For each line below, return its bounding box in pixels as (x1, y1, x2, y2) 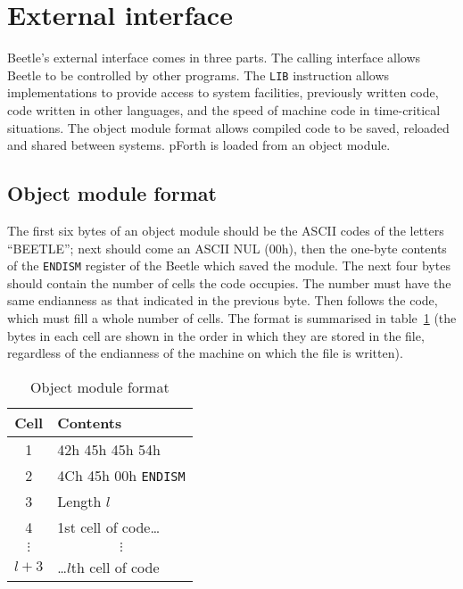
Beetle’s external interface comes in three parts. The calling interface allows (7, 48, 421, 67)
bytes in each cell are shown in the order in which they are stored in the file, (7, 326, 425, 344)
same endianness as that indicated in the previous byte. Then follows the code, (7, 291, 438, 310)
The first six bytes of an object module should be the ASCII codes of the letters (7, 220, 444, 239)
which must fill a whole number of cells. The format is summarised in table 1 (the (7, 308, 457, 327)
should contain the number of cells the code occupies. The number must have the (7, 273, 451, 292)
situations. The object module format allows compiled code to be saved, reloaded (7, 118, 450, 137)
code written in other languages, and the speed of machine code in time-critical (7, 100, 441, 119)
